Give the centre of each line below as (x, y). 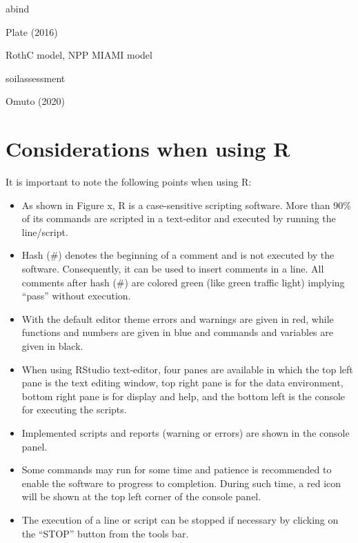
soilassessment (36, 78)
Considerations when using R (148, 149)
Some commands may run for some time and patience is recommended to (177, 470)
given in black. (52, 346)
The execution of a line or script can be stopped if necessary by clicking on (180, 519)
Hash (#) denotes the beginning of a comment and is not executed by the (178, 255)
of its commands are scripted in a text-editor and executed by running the (179, 218)
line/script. (45, 231)
